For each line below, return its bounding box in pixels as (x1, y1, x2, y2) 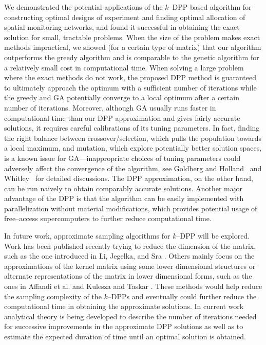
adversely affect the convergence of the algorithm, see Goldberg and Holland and (4, 162, 262, 173)
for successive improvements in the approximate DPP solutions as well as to (4, 321, 243, 332)
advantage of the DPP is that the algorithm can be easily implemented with (4, 193, 244, 204)
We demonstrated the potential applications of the (4, 2, 163, 12)
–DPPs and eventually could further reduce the (107, 290, 257, 301)
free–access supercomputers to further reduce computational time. (4, 213, 212, 224)
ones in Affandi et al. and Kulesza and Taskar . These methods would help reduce (4, 281, 262, 292)
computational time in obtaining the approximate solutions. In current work (4, 301, 244, 312)
